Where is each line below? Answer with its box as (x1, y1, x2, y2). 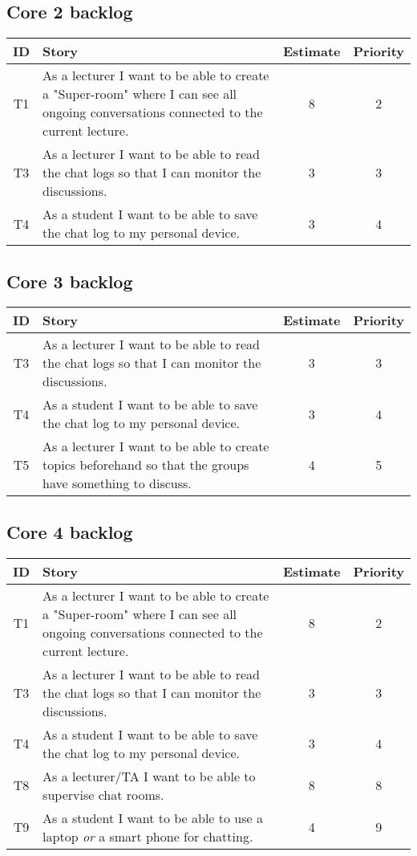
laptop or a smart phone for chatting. (43, 826, 253, 846)
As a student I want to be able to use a (43, 808, 263, 827)
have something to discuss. (43, 474, 192, 493)
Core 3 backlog (6, 268, 133, 293)
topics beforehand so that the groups (43, 455, 249, 475)
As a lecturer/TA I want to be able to (43, 766, 256, 785)
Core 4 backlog (6, 519, 133, 544)
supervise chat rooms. (43, 785, 164, 804)
